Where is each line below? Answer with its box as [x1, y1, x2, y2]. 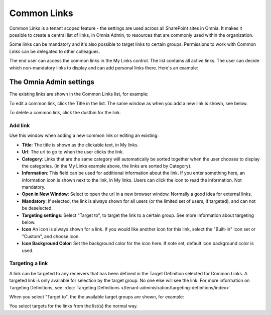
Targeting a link [9, 260, 48, 267]
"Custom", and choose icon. [22, 233, 80, 239]
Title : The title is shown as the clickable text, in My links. [22, 141, 139, 148]
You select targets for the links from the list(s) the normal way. [9, 303, 138, 309]
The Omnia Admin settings [9, 78, 95, 87]
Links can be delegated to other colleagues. [9, 48, 100, 54]
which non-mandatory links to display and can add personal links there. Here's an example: [9, 64, 198, 70]
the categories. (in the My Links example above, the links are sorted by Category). [22, 163, 192, 169]
